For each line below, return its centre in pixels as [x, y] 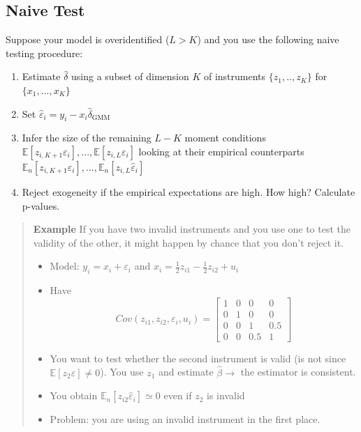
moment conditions [225, 138]
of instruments [235, 76]
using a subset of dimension [130, 76]
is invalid [226, 395]
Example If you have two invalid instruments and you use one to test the [192, 229]
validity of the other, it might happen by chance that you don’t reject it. [189, 242]
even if [178, 395]
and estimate [186, 372]
